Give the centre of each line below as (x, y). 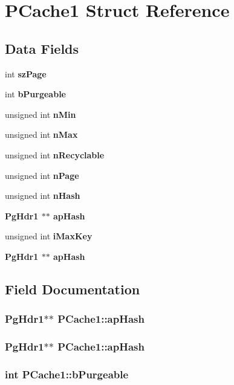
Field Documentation (73, 289)
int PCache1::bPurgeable (67, 374)
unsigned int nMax (41, 134)
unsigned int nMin (41, 114)
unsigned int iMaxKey (49, 236)
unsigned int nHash (43, 196)
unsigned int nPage (42, 175)
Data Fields (42, 48)
